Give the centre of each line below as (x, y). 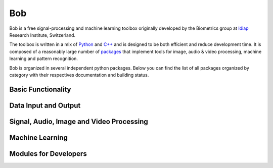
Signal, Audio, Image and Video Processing (79, 121)
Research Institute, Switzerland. (42, 35)
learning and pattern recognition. (44, 59)
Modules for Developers (48, 154)
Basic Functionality (40, 89)
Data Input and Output (45, 105)
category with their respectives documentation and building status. (79, 75)
